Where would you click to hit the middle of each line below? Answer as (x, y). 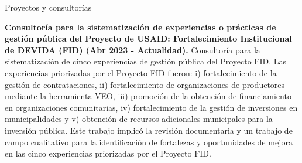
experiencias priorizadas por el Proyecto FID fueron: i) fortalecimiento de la (141, 72)
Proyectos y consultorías (48, 7)
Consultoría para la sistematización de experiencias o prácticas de (140, 27)
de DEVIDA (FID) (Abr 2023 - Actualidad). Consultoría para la (133, 50)
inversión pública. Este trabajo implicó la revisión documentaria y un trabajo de (149, 130)
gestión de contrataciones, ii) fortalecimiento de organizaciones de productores (145, 84)
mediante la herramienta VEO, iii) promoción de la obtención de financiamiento (148, 96)
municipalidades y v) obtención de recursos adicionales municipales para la (139, 119)
